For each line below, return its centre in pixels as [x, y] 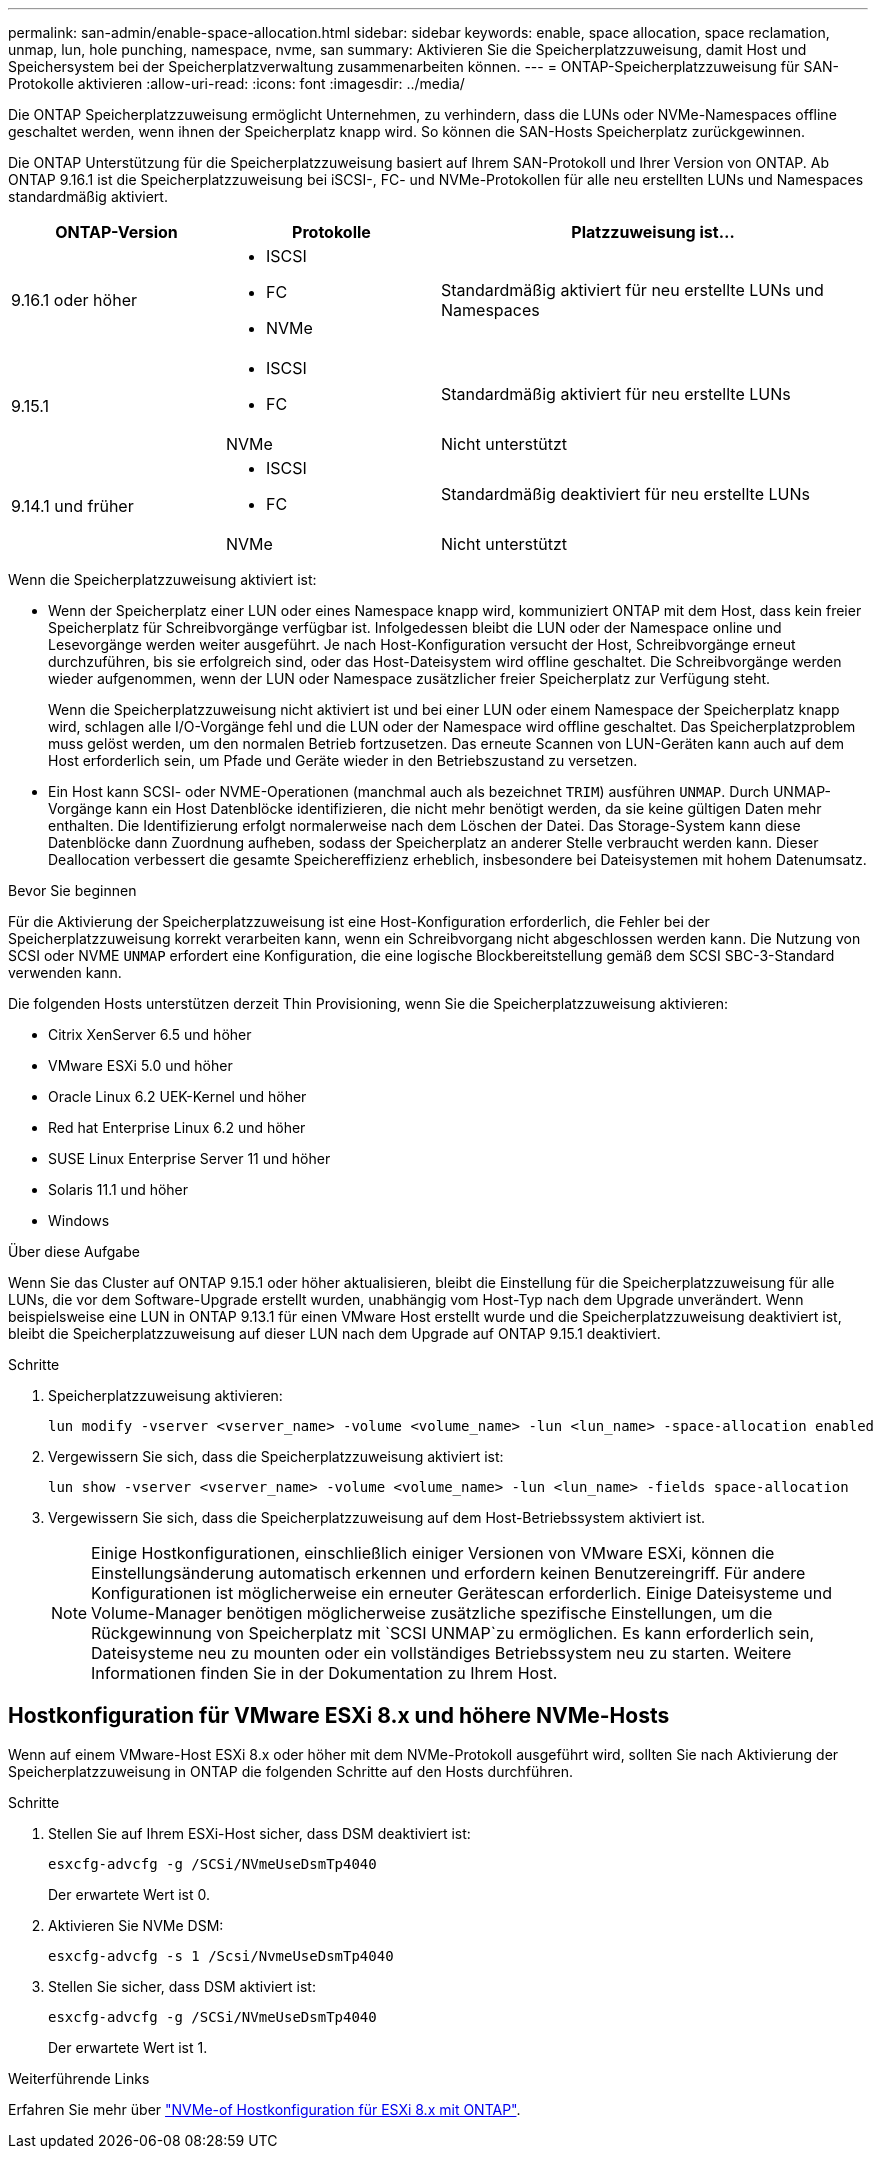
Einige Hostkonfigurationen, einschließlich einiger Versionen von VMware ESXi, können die [433, 1553]
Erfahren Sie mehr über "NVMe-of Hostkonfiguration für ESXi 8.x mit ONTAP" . [264, 2109]
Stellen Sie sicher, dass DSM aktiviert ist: [182, 1986]
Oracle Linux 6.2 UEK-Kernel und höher [177, 1096]
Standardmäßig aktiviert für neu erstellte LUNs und [632, 290]
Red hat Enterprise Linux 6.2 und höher [177, 1127]
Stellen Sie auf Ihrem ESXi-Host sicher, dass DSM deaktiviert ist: [259, 1833]
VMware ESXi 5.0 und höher [140, 1065]
